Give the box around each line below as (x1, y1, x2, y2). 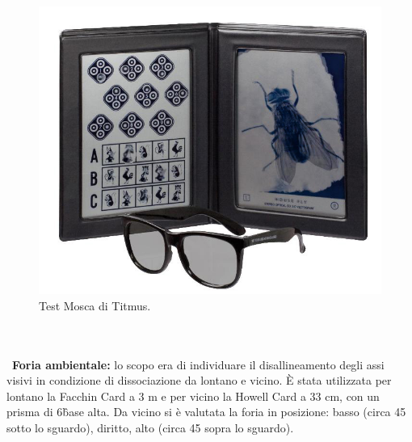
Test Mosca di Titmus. (39, 297, 151, 314)
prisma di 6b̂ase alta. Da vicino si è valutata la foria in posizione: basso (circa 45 (6, 403, 406, 420)
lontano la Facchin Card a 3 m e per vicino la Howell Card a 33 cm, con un (6, 387, 380, 404)
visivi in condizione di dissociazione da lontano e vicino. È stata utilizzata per (6, 372, 392, 389)
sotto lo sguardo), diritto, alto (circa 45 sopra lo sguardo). (6, 419, 294, 436)
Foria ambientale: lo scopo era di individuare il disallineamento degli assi (12, 356, 385, 373)
